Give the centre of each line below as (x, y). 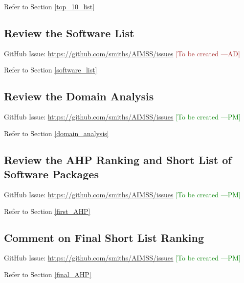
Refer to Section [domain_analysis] (56, 133)
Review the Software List (69, 33)
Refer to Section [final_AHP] (48, 274)
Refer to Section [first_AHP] (47, 211)
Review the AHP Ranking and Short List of (118, 159)
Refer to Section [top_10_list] (49, 6)
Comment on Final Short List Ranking (104, 237)
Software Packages (51, 174)
